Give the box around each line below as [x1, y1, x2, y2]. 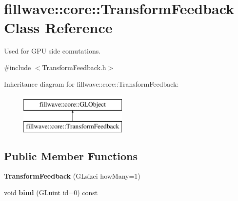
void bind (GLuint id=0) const [4, 187, 98, 198]
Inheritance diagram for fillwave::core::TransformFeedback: [4, 78, 179, 89]
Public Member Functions [4, 148, 138, 163]
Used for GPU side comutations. [4, 46, 101, 56]
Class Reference [4, 18, 113, 37]
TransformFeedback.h [42, 62, 106, 72]
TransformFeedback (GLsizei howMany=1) [4, 171, 140, 181]
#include [4, 62, 31, 72]
